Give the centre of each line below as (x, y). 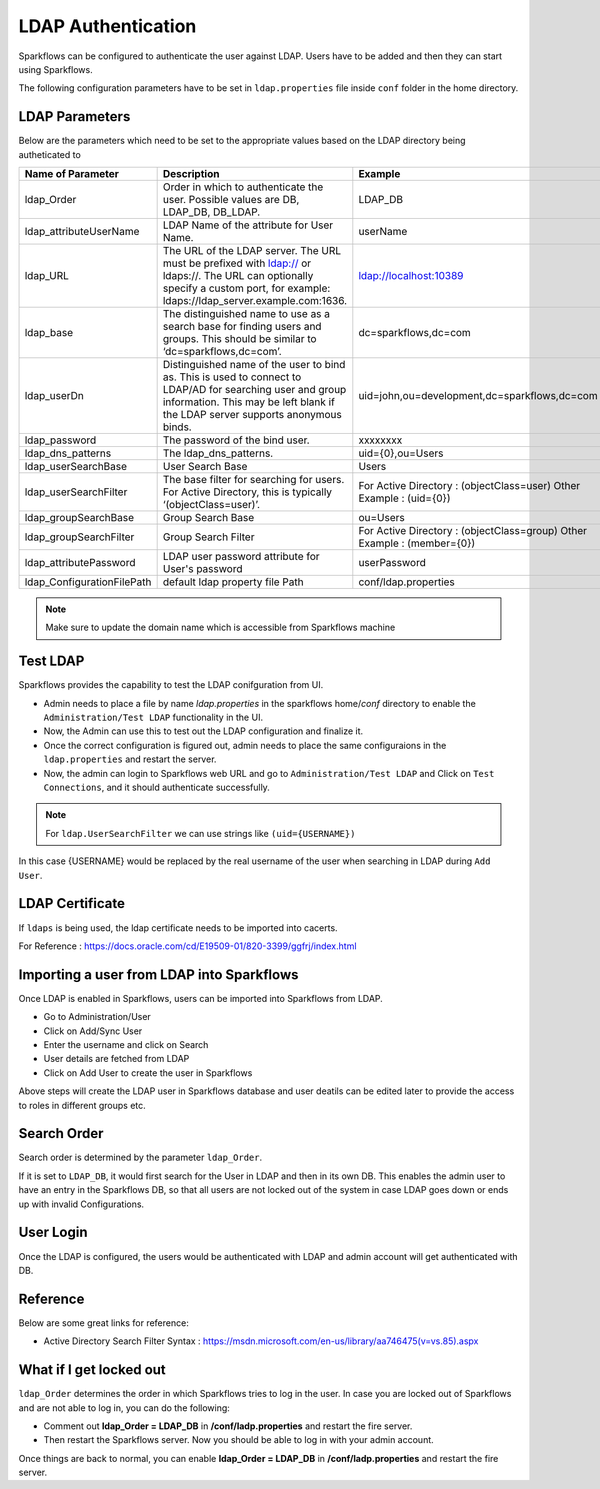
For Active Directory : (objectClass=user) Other (469, 486)
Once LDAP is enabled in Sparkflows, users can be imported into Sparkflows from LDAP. (201, 998)
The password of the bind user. (236, 440)
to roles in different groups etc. (82, 1105)
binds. (177, 427)
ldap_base (49, 333)
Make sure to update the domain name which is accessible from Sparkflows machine (220, 627)
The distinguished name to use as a (246, 314)
